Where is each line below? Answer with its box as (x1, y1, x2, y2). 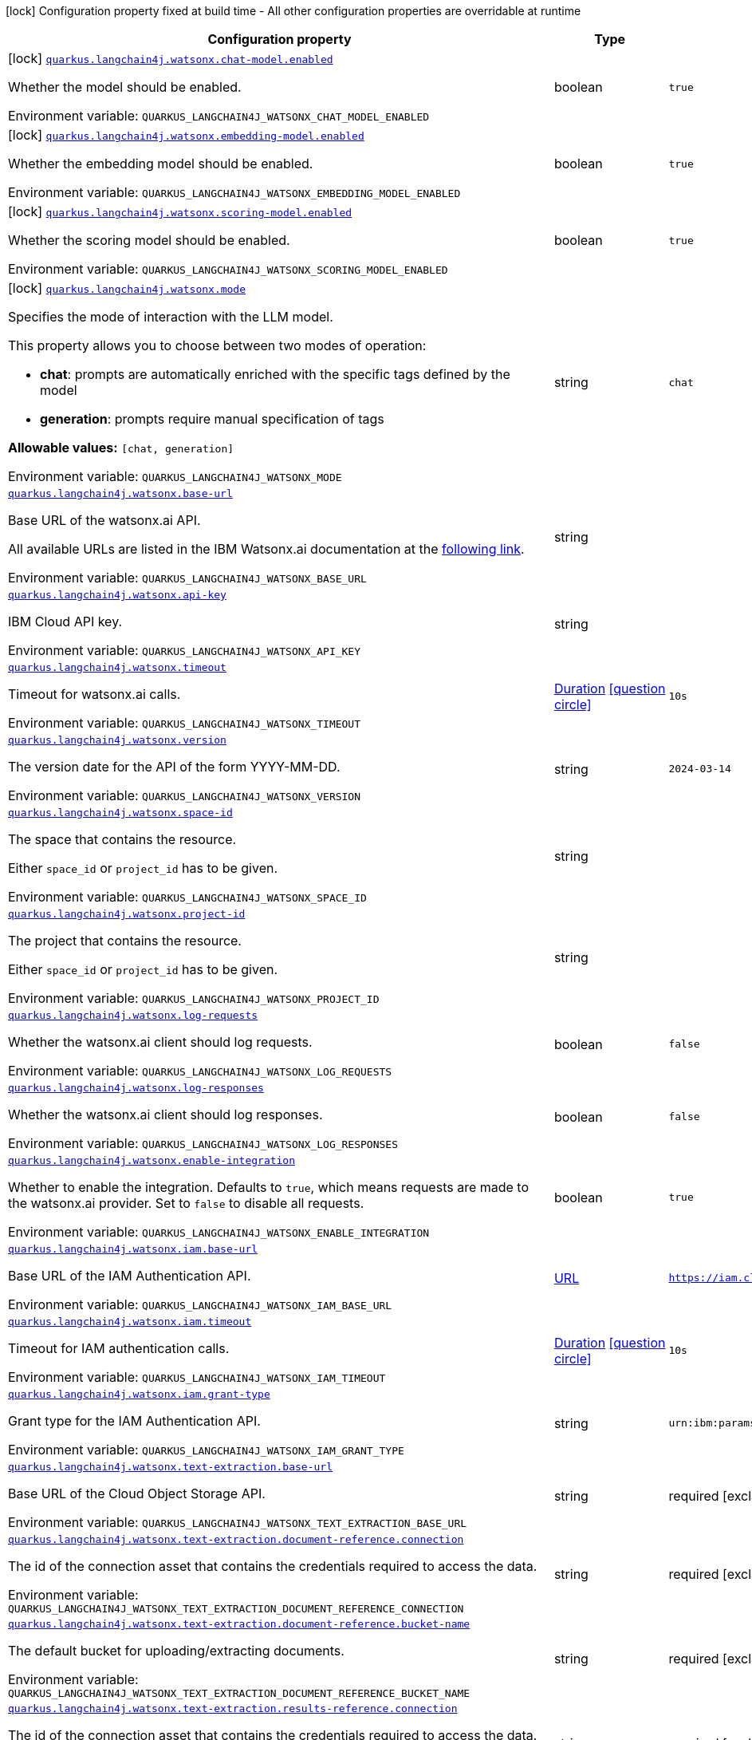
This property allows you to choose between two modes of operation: (8, 337, 427, 353)
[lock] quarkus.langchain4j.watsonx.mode (8, 280, 246, 296)
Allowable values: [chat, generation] (8, 440, 234, 456)
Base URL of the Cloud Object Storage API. (8, 1486, 266, 1501)
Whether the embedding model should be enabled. (8, 156, 313, 172)
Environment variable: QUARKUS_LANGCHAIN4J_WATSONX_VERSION (8, 787, 361, 803)
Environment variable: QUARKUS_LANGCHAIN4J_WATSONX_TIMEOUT (8, 715, 361, 731)
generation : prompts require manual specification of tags (40, 411, 384, 427)
